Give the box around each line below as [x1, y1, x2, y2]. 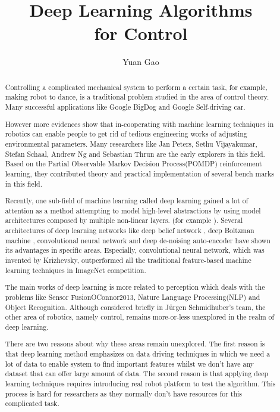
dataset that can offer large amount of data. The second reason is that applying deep [5, 368, 269, 379]
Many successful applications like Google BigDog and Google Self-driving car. [5, 102, 246, 112]
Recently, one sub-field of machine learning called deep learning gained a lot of [5, 196, 248, 206]
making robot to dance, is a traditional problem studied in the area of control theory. [5, 92, 269, 102]
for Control [94, 21, 188, 45]
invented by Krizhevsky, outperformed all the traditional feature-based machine [5, 255, 251, 265]
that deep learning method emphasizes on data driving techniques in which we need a [5, 349, 270, 359]
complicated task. [5, 398, 59, 408]
